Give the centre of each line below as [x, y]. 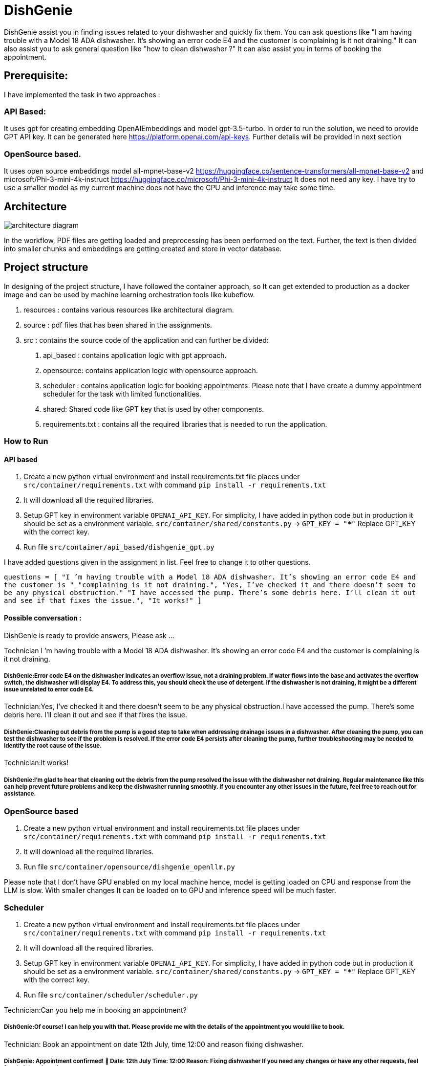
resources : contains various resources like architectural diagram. [129, 310]
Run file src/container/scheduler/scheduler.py [111, 995]
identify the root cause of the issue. [53, 745]
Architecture [35, 206]
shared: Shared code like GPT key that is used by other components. [154, 409]
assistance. [20, 793]
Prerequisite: [36, 76]
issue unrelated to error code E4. [49, 689]
